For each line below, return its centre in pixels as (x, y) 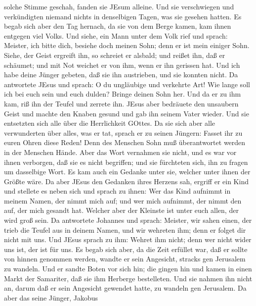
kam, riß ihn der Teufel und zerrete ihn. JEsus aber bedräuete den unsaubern (121, 103)
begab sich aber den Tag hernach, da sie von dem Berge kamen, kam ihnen (118, 26)
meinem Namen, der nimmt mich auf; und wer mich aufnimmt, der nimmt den (123, 200)
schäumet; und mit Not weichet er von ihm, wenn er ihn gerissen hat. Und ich (122, 65)
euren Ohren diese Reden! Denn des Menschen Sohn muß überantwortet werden (125, 142)
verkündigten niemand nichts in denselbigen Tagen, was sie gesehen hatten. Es (123, 16)
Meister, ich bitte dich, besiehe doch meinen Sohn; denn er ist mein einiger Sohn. (127, 45)
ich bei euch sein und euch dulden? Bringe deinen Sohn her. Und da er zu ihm (123, 94)
